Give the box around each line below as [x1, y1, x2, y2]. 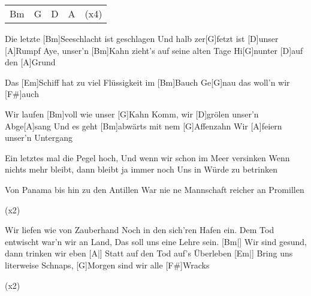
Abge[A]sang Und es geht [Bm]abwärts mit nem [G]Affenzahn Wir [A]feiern [5, 119, 282, 132]
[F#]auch [5, 87, 39, 100]
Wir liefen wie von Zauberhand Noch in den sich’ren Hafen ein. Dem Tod [5, 223, 274, 236]
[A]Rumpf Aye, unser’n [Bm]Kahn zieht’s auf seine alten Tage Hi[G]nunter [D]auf [5, 44, 303, 56]
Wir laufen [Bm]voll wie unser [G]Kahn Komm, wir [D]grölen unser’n [5, 107, 259, 120]
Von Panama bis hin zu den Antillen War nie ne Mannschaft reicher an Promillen [5, 183, 304, 195]
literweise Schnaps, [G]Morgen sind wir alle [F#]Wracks [5, 258, 210, 271]
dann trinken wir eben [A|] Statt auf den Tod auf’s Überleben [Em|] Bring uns [5, 247, 293, 259]
